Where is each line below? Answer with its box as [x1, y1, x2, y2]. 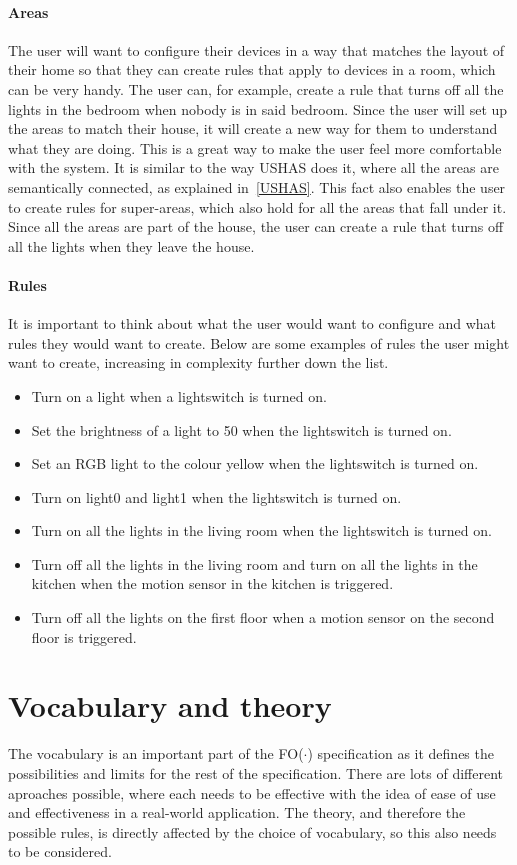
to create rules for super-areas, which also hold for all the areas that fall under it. [8, 196, 507, 217]
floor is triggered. [31, 626, 137, 647]
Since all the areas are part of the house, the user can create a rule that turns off [8, 216, 504, 237]
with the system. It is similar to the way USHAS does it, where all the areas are [8, 157, 499, 178]
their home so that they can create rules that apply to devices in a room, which [8, 59, 496, 80]
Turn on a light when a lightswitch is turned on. [31, 385, 327, 406]
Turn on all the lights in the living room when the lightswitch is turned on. [31, 520, 492, 541]
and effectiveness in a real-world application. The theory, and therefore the [8, 802, 466, 823]
